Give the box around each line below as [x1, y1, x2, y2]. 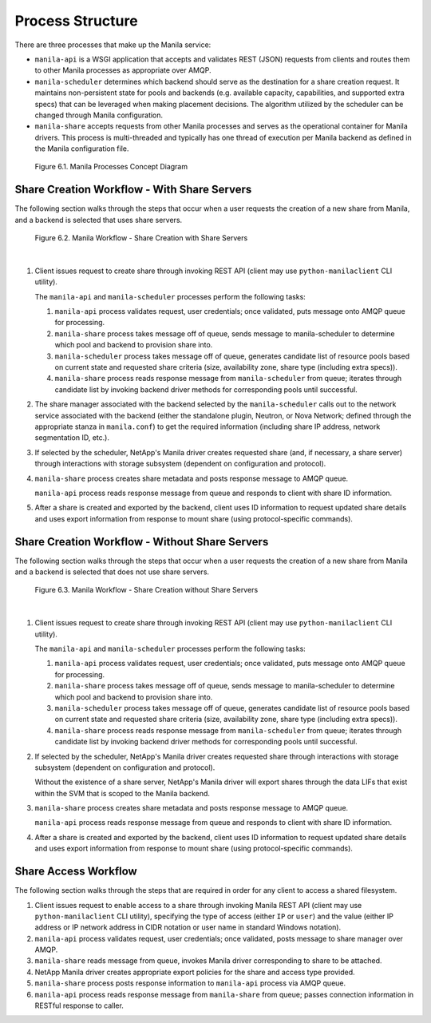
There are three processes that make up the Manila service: [14, 40, 212, 50]
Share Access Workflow [14, 865, 137, 878]
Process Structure [14, 12, 139, 30]
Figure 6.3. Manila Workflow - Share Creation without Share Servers [34, 585, 259, 595]
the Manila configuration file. [34, 144, 129, 153]
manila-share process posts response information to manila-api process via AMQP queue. [34, 978, 346, 988]
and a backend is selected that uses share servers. [14, 215, 183, 224]
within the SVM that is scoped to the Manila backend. [34, 788, 211, 798]
